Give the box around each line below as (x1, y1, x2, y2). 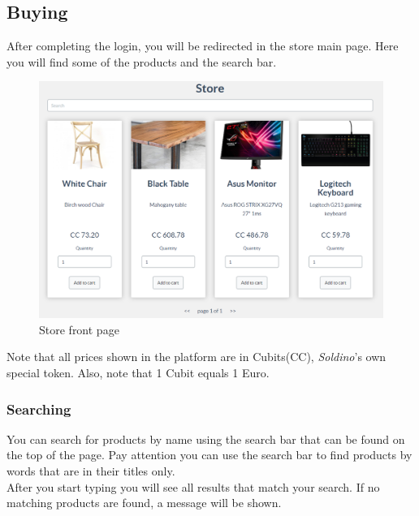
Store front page (39, 320, 119, 338)
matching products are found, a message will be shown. (6, 494, 282, 511)
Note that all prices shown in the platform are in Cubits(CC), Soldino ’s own (6, 348, 387, 365)
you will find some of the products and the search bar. (6, 53, 277, 70)
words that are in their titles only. (6, 462, 175, 479)
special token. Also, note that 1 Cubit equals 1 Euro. (6, 364, 270, 381)
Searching (6, 398, 71, 419)
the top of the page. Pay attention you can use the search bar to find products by (6, 446, 413, 463)
